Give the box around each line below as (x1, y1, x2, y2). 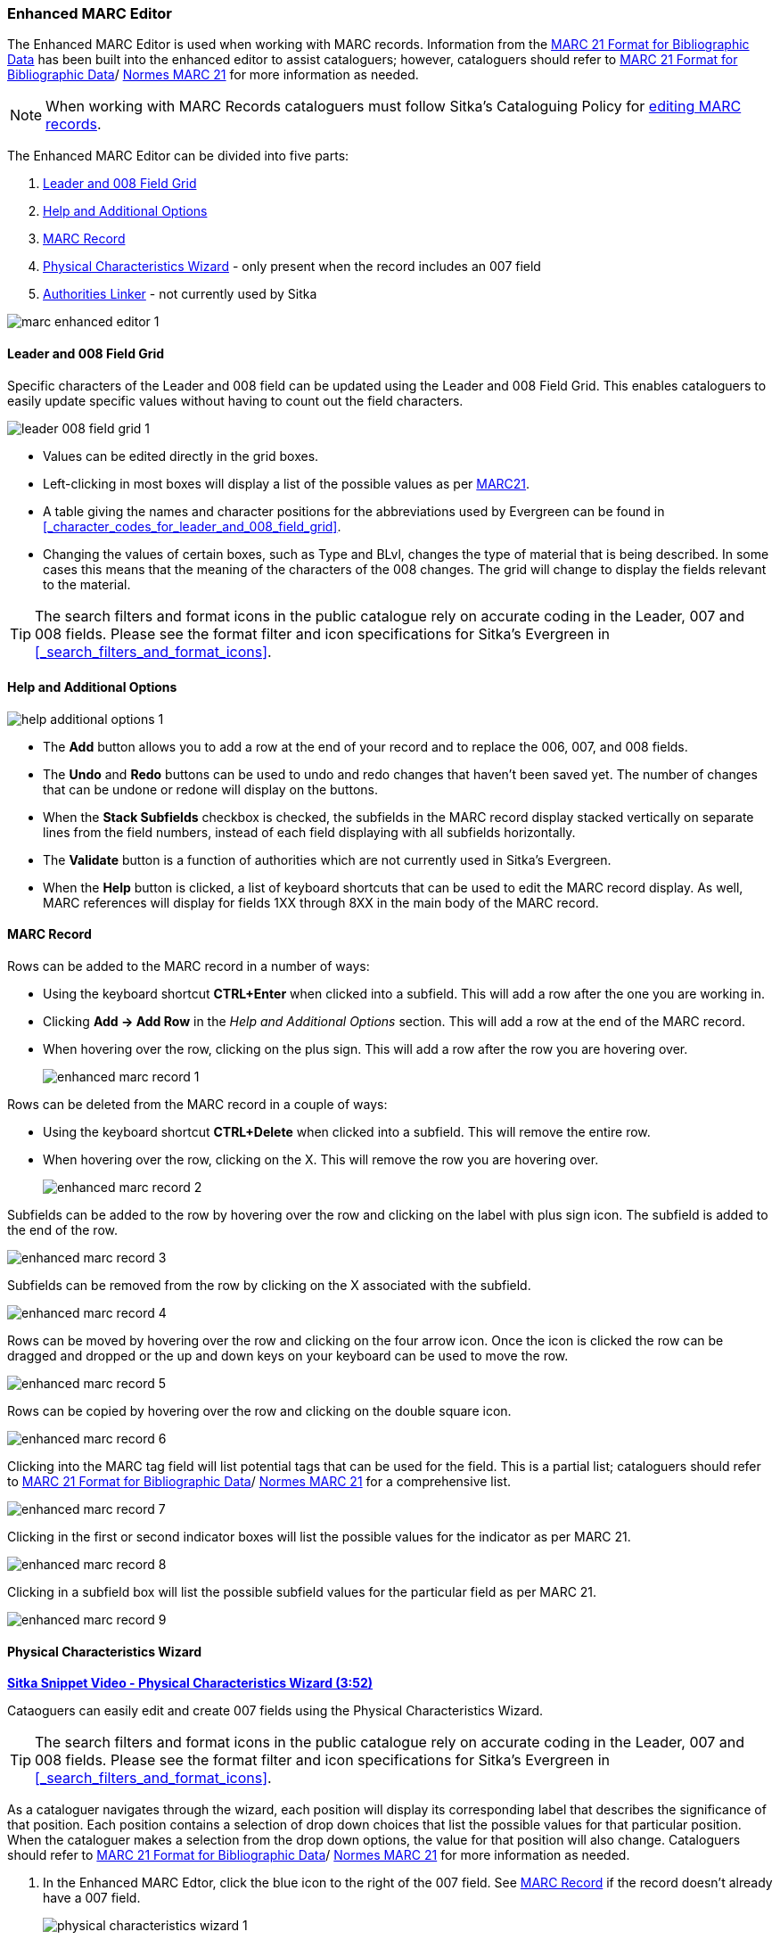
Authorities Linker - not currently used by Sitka (43, 286, 317, 302)
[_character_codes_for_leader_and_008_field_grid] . (43, 518, 341, 534)
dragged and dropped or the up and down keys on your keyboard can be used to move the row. (7, 1348, 569, 1364)
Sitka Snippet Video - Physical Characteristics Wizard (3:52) (7, 1675, 374, 1691)
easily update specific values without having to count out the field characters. (7, 392, 464, 408)
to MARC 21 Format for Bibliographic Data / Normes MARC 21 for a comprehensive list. (7, 1474, 512, 1490)
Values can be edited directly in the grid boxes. (43, 448, 319, 464)
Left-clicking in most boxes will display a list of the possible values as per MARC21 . (43, 475, 530, 491)
